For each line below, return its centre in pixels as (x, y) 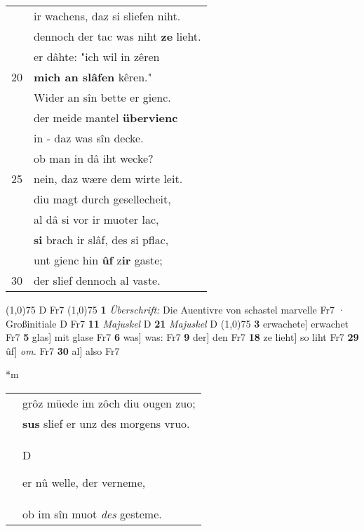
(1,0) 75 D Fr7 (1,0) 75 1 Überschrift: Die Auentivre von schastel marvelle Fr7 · (176, 309)
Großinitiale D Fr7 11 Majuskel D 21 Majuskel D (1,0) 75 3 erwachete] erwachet (177, 323)
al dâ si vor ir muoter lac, (96, 219)
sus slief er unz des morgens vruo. (106, 423)
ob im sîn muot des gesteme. (92, 513)
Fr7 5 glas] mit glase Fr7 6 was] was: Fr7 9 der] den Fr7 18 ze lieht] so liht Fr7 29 (182, 337)
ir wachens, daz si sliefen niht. (107, 16)
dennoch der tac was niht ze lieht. (117, 36)
